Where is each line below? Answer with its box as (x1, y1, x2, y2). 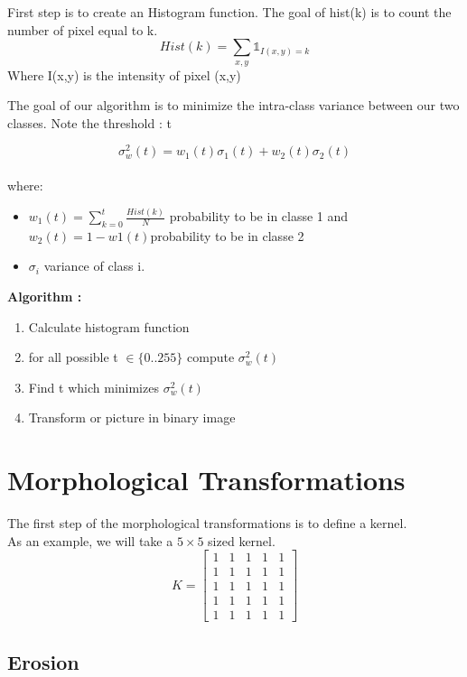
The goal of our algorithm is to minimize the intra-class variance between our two (7, 96, 460, 115)
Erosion (7, 647, 79, 675)
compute (187, 348, 235, 366)
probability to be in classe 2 (150, 226, 304, 245)
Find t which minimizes (28, 377, 159, 396)
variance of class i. (43, 256, 145, 275)
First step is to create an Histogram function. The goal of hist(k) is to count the (7, 3, 452, 21)
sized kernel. (208, 531, 276, 550)
